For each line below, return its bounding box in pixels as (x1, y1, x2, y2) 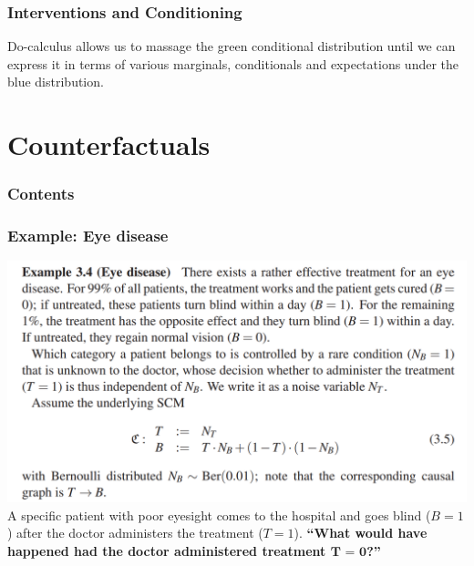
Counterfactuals (7, 126, 211, 163)
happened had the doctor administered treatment (7, 541, 326, 561)
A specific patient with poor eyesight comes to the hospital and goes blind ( (7, 505, 431, 524)
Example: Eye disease (7, 224, 169, 247)
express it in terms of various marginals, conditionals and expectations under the (7, 54, 459, 73)
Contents (7, 182, 75, 205)
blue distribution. (7, 72, 104, 91)
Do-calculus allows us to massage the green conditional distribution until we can (7, 36, 456, 56)
